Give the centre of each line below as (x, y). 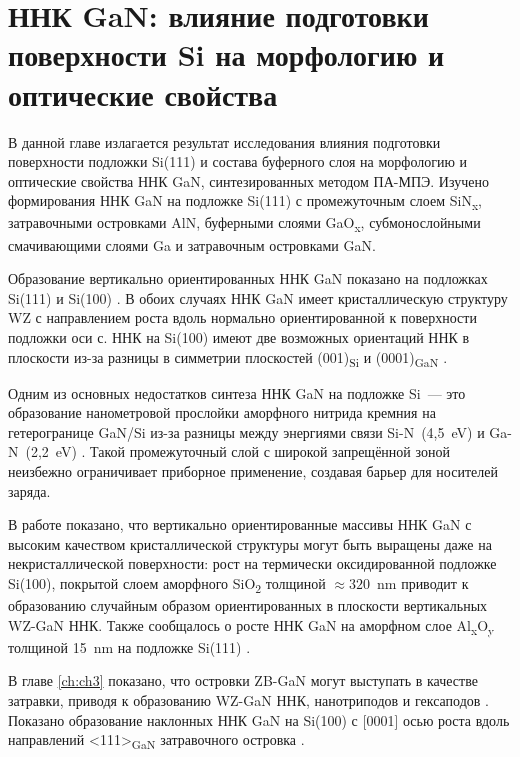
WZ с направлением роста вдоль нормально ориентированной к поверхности (242, 317)
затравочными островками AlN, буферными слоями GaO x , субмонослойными (244, 224)
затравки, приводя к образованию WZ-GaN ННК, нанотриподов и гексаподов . (248, 700)
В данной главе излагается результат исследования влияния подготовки (224, 141)
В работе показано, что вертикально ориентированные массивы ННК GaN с (240, 524)
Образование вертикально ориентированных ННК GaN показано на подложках (248, 278)
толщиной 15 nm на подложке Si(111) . (129, 646)
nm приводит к (423, 582)
